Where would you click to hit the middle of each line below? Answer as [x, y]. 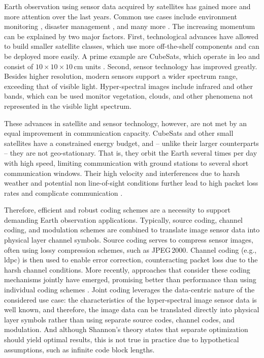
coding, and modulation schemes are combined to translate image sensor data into [132, 230]
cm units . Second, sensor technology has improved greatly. [166, 66]
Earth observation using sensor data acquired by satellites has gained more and [127, 6]
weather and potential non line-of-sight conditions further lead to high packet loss [131, 183]
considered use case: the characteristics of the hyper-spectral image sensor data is [130, 299]
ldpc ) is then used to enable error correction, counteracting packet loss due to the [131, 260]
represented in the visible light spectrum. [68, 106]
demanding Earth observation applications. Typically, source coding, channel [123, 219]
